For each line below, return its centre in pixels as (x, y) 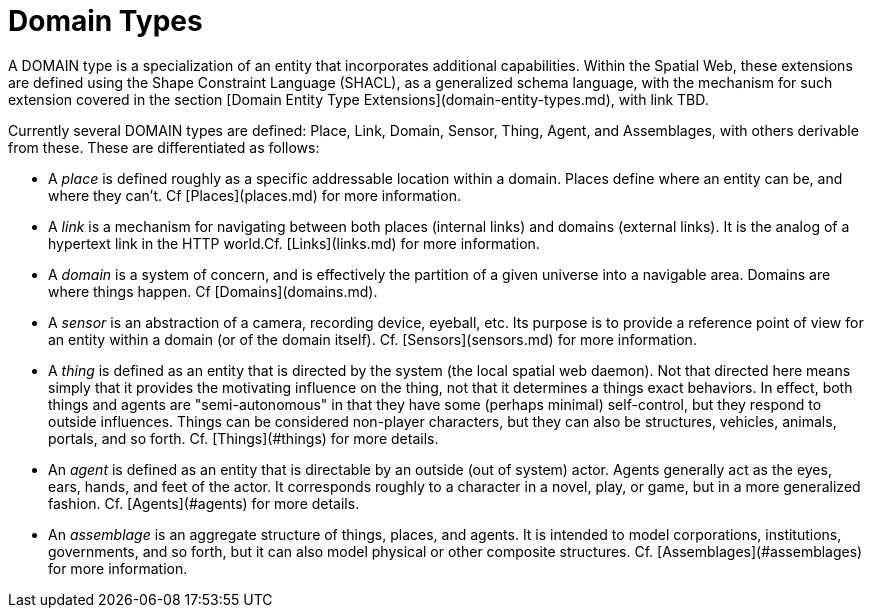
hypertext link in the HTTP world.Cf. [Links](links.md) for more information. (294, 243)
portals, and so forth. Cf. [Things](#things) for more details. (243, 438)
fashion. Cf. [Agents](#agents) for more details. (204, 503)
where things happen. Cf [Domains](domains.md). (213, 291)
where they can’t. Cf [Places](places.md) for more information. (254, 195)
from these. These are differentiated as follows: (164, 147)
